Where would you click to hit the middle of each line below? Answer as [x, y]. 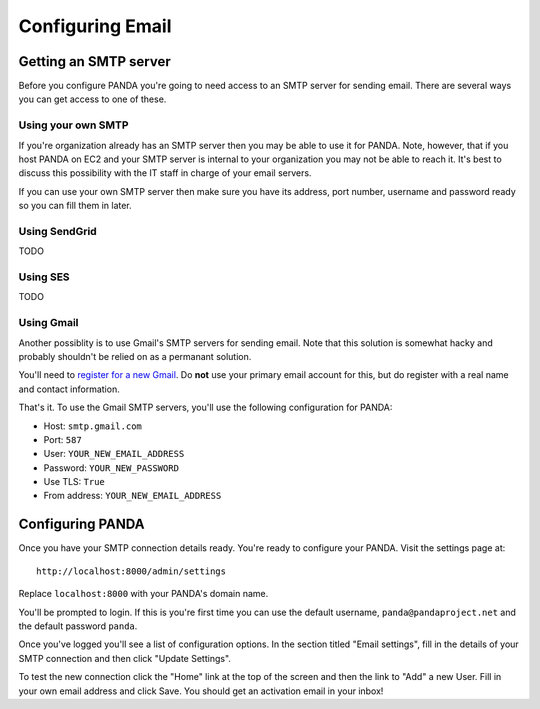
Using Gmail [48, 323]
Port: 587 [62, 439]
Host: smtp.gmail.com [92, 426]
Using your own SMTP [73, 125]
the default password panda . [78, 626]
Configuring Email [95, 26]
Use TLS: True [74, 482]
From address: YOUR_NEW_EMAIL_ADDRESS [132, 496]
